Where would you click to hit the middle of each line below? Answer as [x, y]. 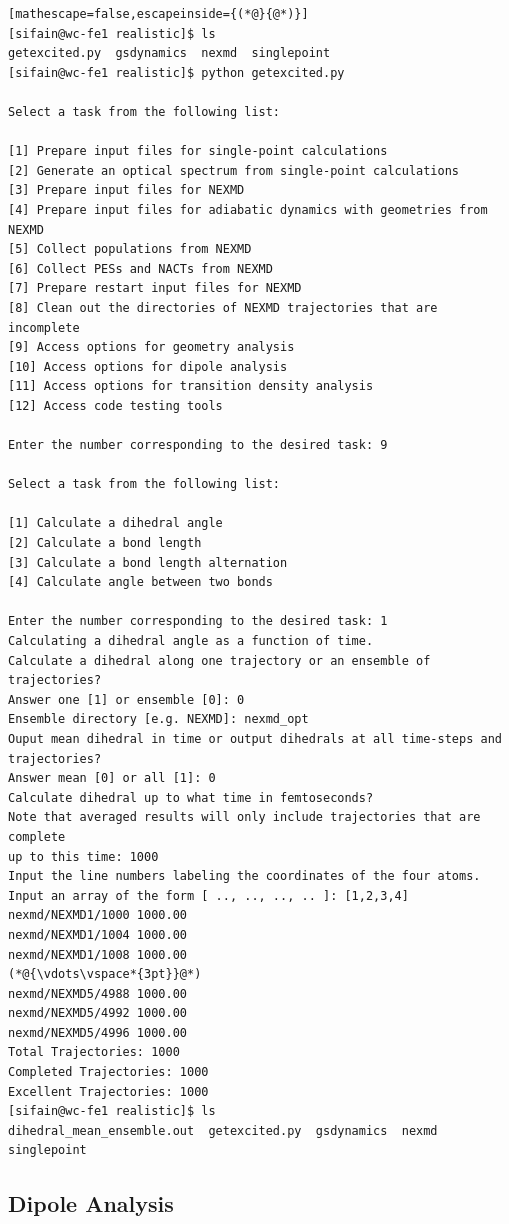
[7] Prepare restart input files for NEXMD [155, 288]
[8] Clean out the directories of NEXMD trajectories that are [223, 307]
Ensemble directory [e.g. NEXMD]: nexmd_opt [158, 719]
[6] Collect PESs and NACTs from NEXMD [140, 268]
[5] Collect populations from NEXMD [130, 249]
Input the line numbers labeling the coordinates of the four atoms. [244, 876]
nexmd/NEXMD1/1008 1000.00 [97, 954]
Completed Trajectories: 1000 [108, 1072]
